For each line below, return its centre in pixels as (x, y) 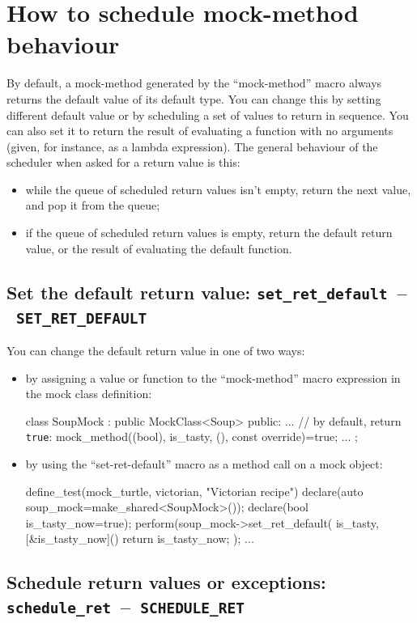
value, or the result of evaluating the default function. (159, 248)
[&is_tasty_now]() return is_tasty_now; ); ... (140, 538)
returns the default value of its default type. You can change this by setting (194, 98)
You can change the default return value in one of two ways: (156, 350)
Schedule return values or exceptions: (166, 582)
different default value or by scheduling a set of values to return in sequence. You (208, 114)
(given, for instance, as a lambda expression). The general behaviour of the (192, 146)
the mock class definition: (89, 394)
